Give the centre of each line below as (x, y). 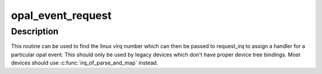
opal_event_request (61, 15)
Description (35, 31)
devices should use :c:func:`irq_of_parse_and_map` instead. (84, 63)
